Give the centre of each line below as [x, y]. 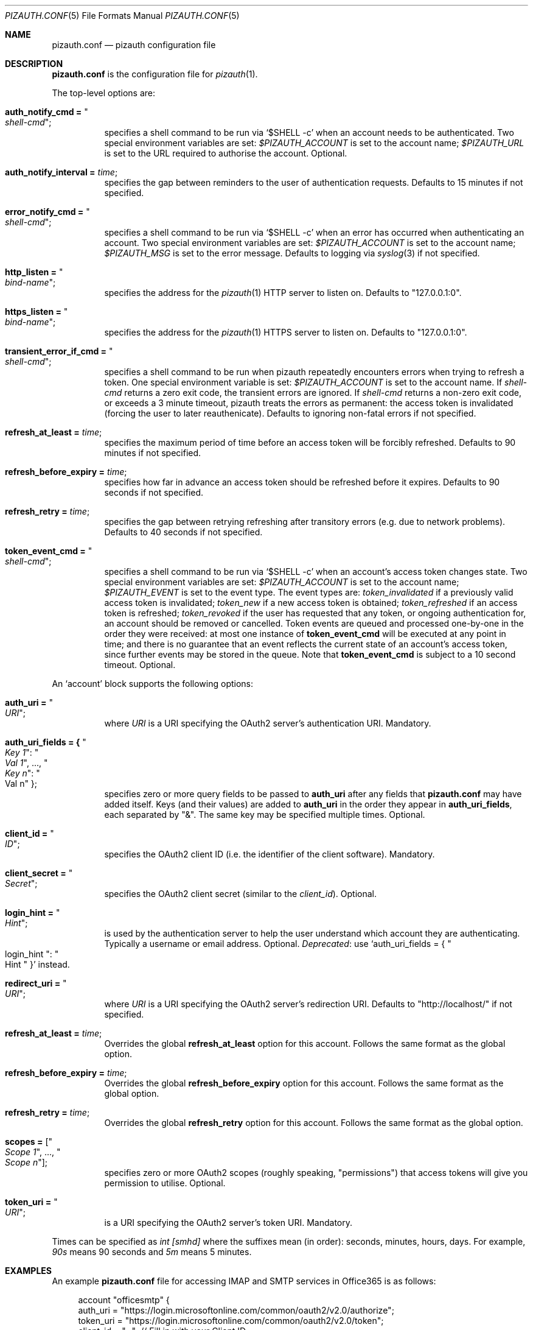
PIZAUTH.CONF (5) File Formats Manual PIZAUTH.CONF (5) [122, 16]
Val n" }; [21, 783]
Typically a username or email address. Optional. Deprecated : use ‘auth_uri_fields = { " [278, 944]
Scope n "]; [26, 1162]
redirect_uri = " [36, 983]
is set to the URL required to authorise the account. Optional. [226, 153]
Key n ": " [23, 773]
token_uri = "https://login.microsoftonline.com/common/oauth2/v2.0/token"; [231, 1321]
